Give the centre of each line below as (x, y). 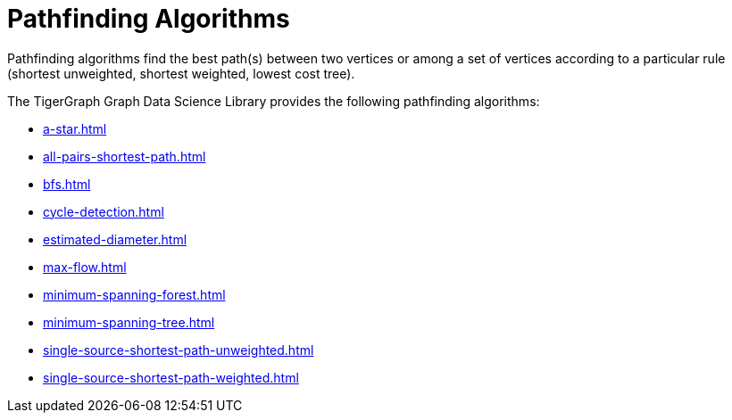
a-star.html (75, 128)
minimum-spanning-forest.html (134, 294)
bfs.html (67, 184)
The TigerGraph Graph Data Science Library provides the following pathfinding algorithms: (274, 101)
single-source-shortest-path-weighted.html (171, 377)
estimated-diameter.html (115, 239)
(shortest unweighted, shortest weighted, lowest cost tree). (181, 73)
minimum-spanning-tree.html (129, 322)
